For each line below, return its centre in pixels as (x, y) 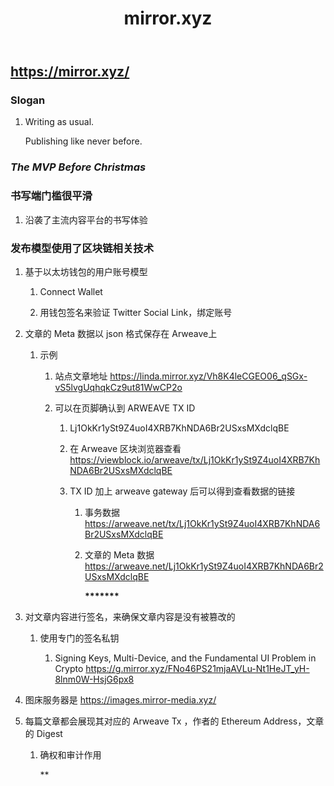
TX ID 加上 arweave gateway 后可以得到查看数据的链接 (182, 491)
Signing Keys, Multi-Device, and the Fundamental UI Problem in (185, 658)
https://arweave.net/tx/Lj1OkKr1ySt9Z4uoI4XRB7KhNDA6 (202, 523)
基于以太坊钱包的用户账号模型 (86, 271)
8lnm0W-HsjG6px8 (94, 679)
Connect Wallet (71, 291)
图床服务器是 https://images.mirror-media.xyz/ (120, 700)
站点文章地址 (81, 376)
